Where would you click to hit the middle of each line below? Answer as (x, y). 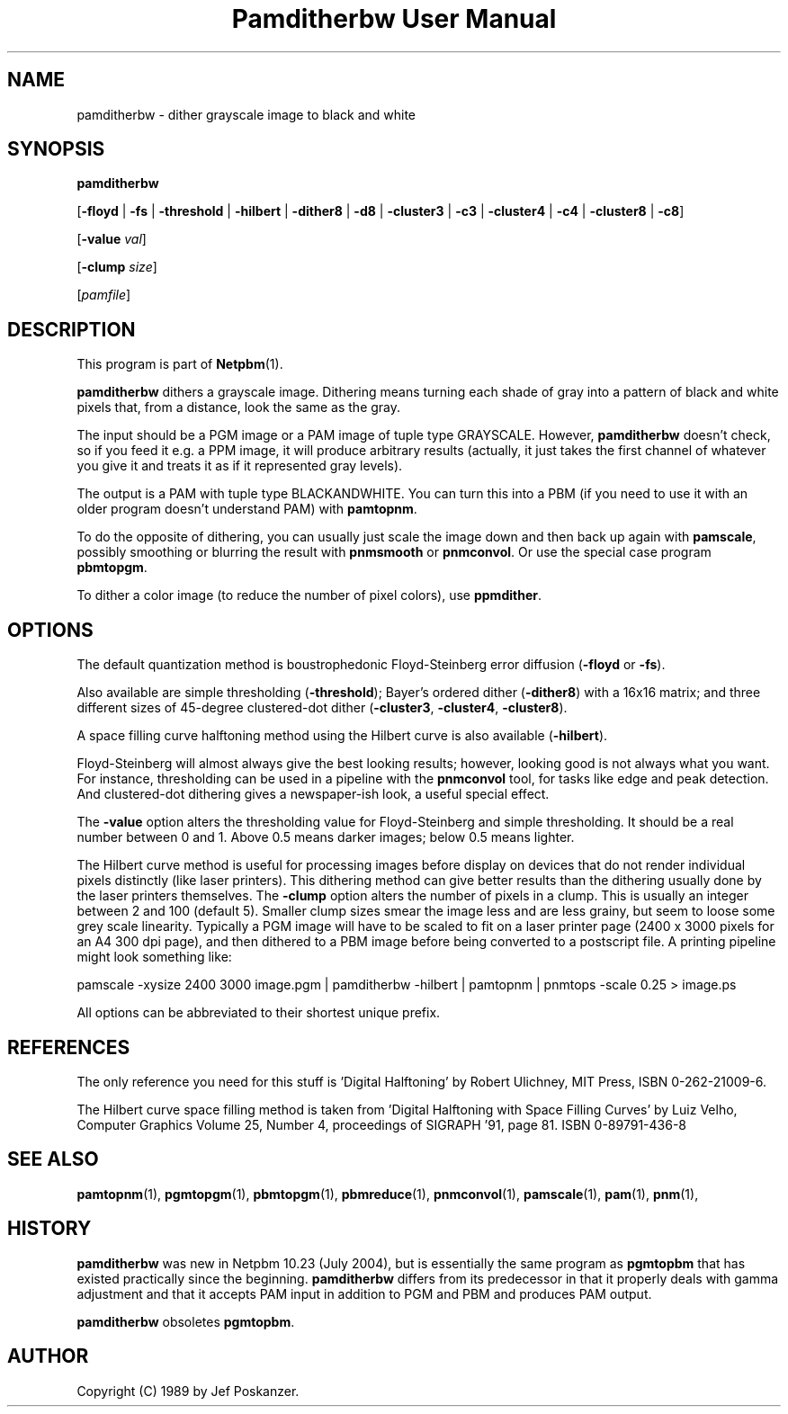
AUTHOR (48, 1356)
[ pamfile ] (104, 295)
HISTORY (49, 1229)
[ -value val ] (112, 239)
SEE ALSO (53, 1159)
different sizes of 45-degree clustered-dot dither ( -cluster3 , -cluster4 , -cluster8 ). (322, 708)
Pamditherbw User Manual (394, 19)
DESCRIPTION (72, 329)
